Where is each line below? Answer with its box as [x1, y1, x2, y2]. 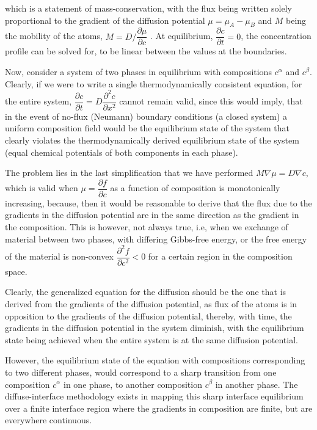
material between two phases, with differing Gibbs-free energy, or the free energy [5, 232, 307, 245]
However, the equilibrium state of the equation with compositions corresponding [5, 354, 305, 366]
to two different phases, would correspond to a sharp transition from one [5, 365, 277, 378]
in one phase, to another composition [64, 377, 202, 390]
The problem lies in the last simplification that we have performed [5, 166, 253, 179]
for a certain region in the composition [148, 250, 293, 263]
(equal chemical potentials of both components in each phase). [5, 145, 238, 158]
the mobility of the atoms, [5, 29, 103, 42]
